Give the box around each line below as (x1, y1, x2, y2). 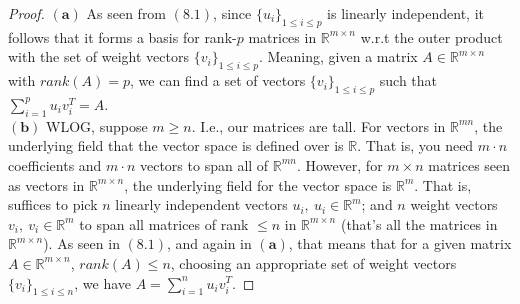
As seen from (86, 3, 167, 23)
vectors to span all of (139, 154, 269, 175)
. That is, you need (357, 135, 474, 156)
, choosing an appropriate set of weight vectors (170, 252, 457, 273)
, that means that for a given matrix (288, 233, 512, 254)
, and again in (166, 233, 252, 254)
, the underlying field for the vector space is (124, 174, 392, 195)
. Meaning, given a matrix (258, 46, 418, 67)
